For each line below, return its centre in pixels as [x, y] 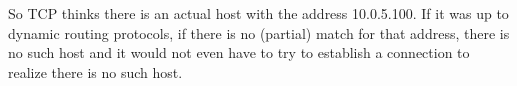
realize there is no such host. [95, 71]
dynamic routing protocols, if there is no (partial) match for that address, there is [259, 32]
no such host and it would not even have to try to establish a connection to [239, 52]
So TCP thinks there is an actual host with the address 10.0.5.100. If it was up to [258, 13]
